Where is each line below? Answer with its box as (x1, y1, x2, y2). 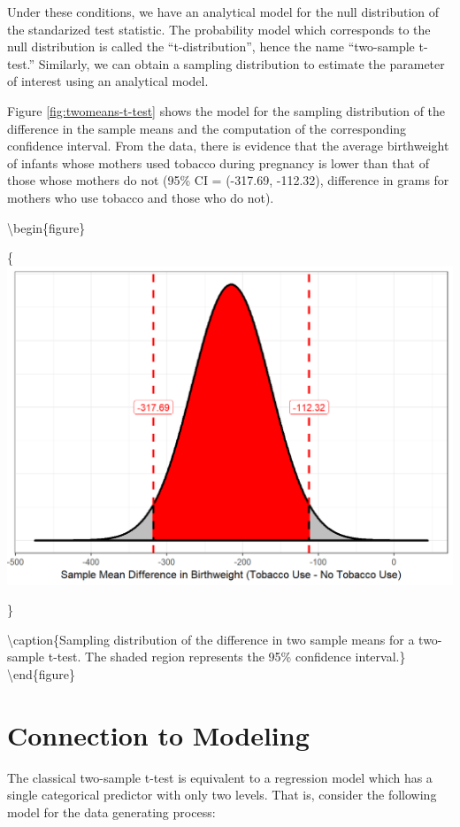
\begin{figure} (7, 218, 86, 236)
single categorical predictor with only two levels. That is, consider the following (7, 785, 437, 804)
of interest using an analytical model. (7, 72, 209, 90)
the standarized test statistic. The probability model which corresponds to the (7, 19, 431, 38)
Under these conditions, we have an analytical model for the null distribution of (7, 3, 440, 20)
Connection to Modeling (7, 716, 310, 753)
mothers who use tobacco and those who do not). (7, 188, 274, 206)
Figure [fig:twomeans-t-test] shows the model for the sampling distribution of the (7, 101, 446, 120)
